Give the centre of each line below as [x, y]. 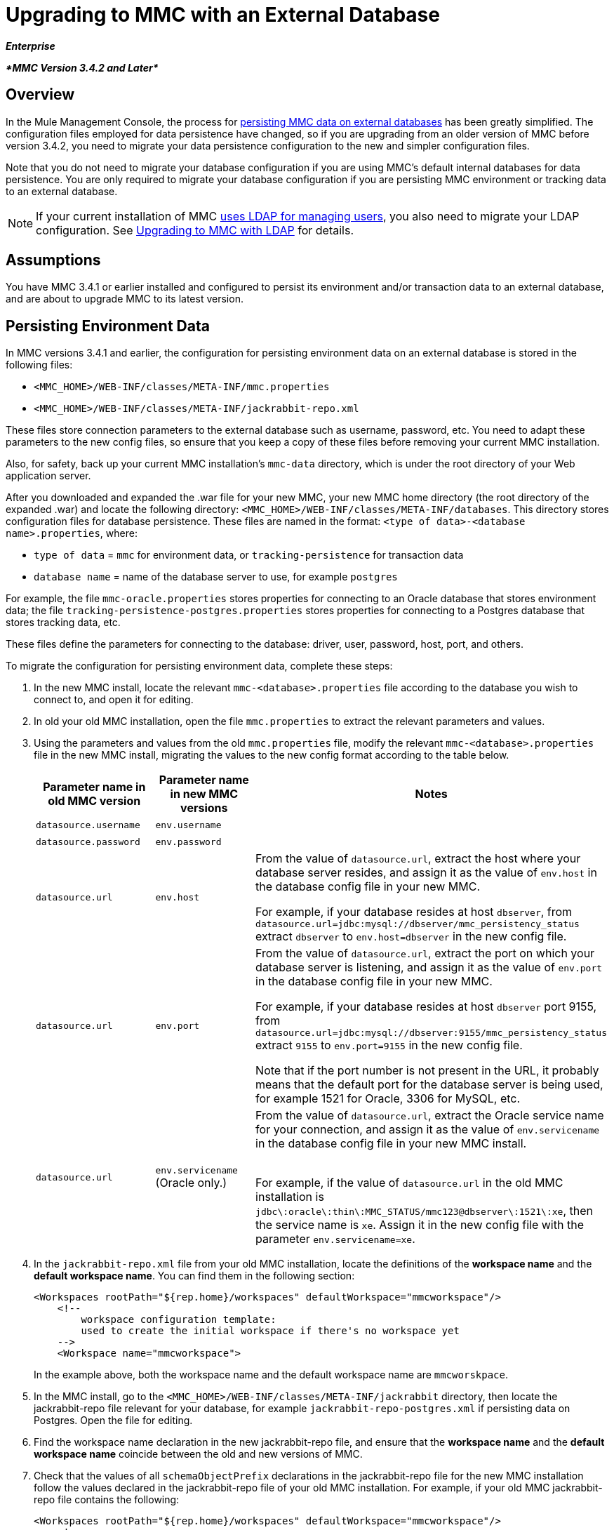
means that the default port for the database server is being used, [429, 1085]
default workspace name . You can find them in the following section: [194, 1276]
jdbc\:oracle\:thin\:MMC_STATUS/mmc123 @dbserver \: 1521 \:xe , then [424, 1211]
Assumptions [53, 260]
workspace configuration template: [179, 1320]
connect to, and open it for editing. [114, 700]
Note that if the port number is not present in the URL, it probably [427, 1071]
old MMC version [94, 801]
